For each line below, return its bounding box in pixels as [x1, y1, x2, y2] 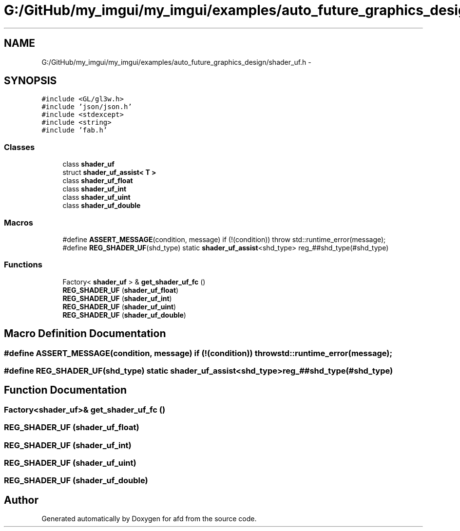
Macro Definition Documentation [4, 327, 166, 340]
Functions [4, 260, 42, 270]
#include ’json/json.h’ [41, 103, 132, 111]
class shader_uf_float [62, 176, 133, 185]
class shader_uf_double [62, 201, 141, 210]
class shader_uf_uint [62, 193, 131, 202]
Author [4, 493, 38, 506]
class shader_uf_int [62, 185, 127, 193]
